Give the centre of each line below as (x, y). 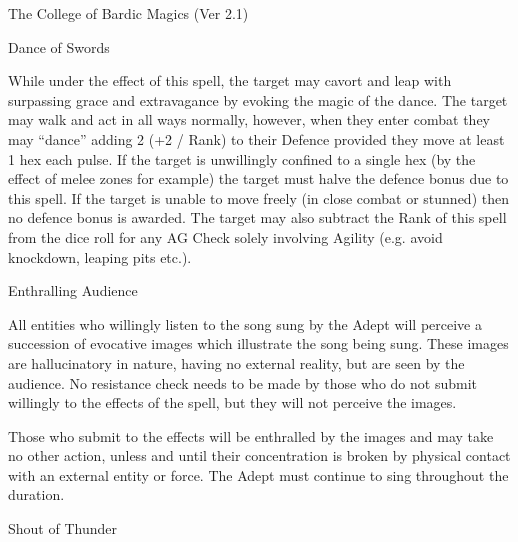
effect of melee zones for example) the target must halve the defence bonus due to (258, 178)
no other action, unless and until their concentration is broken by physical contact (259, 455)
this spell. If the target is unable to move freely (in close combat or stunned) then (258, 197)
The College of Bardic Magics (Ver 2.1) (128, 13)
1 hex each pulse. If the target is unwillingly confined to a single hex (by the (242, 158)
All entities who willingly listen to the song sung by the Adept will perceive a (245, 323)
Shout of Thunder (62, 528)
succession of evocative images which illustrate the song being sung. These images (258, 343)
